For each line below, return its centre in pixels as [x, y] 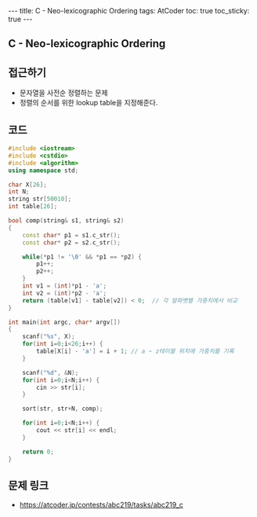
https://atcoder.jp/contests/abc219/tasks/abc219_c [101, 505]
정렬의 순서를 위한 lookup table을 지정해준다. [89, 103]
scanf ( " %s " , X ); [49, 337]
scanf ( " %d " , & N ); [51, 372]
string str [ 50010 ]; [40, 199]
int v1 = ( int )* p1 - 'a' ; [65, 286]
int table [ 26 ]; [33, 207]
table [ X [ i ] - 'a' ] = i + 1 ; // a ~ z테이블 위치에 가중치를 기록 [135, 351]
